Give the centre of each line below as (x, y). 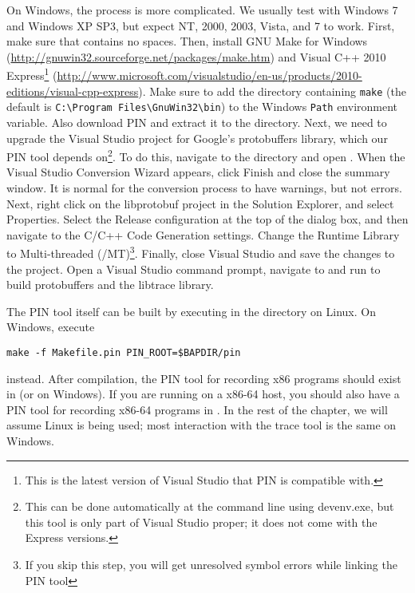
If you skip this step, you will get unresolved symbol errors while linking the (211, 564)
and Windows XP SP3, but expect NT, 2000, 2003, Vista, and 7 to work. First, (201, 25)
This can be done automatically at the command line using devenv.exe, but (209, 506)
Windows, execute (51, 327)
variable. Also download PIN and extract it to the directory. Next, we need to (197, 122)
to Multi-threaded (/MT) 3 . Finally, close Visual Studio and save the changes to (201, 252)
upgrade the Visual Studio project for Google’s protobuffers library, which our (197, 138)
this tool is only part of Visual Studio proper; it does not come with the (201, 522)
